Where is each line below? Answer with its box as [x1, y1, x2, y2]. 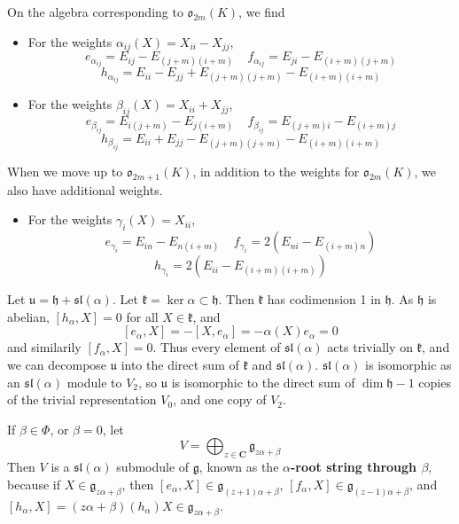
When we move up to [7, 162, 123, 181]
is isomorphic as [365, 356, 452, 373]
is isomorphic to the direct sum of [171, 372, 355, 391]
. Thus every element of [152, 338, 281, 356]
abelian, [7, 307, 50, 325]
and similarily [7, 338, 82, 356]
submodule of [116, 458, 190, 476]
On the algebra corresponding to [7, 3, 183, 20]
